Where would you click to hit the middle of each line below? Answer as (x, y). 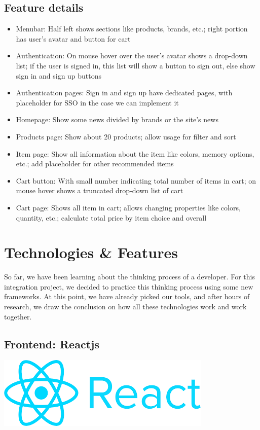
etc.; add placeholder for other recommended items (95, 164)
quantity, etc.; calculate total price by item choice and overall (111, 217)
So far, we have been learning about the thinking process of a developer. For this (129, 277)
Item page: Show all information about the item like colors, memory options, (135, 153)
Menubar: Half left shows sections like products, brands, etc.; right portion (132, 29)
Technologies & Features (91, 252)
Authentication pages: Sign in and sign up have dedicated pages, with (124, 93)
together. (18, 316)
